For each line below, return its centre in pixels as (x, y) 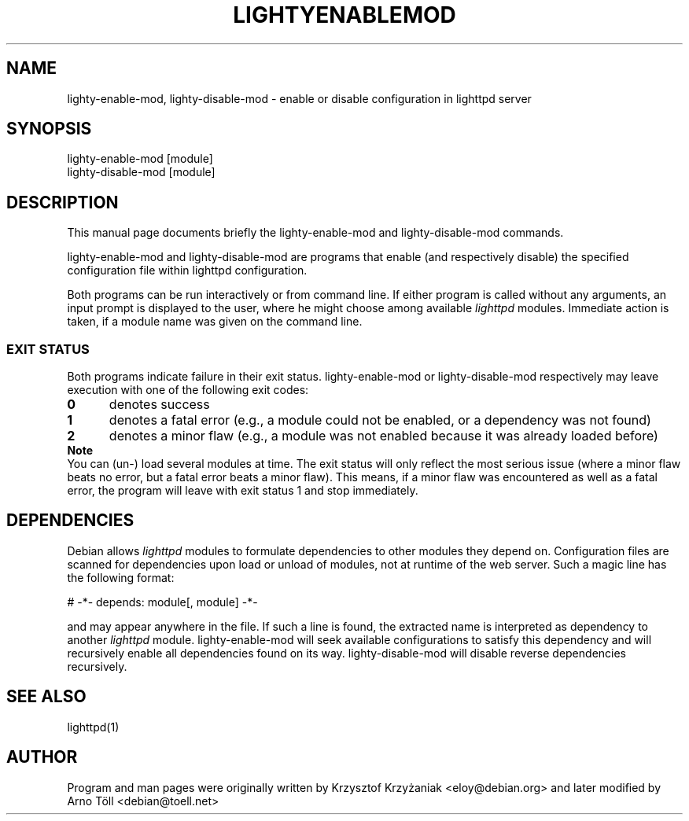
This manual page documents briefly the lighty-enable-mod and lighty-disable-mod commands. (315, 233)
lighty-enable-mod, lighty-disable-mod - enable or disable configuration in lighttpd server (299, 98)
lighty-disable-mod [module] (141, 172)
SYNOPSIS (49, 129)
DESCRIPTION (63, 202)
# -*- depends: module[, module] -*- (162, 602)
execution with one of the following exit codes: (188, 390)
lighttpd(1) (93, 727)
